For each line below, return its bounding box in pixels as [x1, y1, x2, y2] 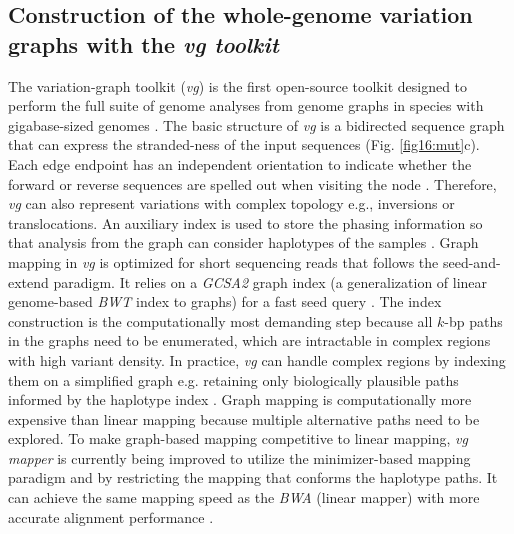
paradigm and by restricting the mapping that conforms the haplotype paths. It [8, 467, 498, 488]
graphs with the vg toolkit [8, 28, 279, 59]
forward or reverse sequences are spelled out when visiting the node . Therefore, [8, 173, 497, 194]
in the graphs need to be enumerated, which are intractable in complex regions [8, 330, 491, 351]
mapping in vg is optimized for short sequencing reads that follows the [8, 251, 439, 272]
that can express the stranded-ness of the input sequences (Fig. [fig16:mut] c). [8, 134, 480, 155]
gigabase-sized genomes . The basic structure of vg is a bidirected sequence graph [8, 114, 505, 135]
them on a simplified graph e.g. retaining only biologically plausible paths [8, 369, 459, 390]
